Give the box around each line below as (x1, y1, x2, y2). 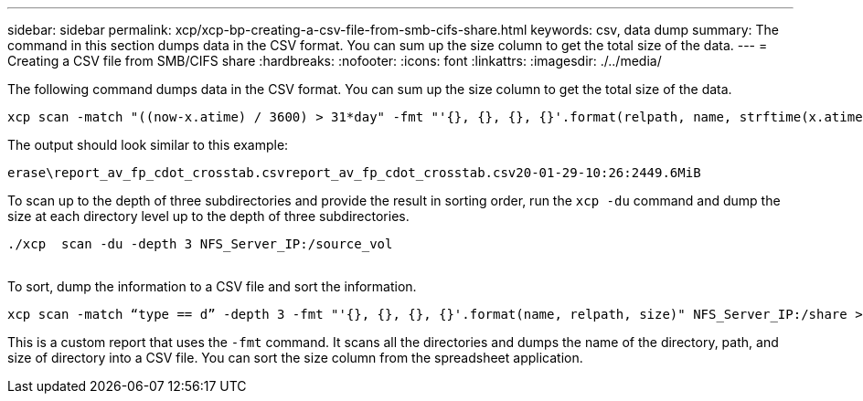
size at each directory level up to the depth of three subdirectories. (7, 208, 410, 224)
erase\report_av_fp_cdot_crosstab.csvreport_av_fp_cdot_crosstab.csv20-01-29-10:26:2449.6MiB (7, 165, 701, 180)
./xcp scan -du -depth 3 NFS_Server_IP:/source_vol (7, 237, 393, 251)
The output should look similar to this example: (7, 137, 289, 153)
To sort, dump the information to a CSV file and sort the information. (7, 279, 417, 294)
